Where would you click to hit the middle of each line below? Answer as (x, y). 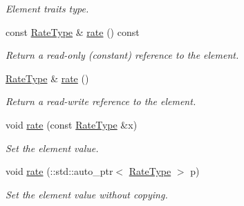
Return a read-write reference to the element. (101, 101)
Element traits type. (47, 8)
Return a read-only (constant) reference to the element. (122, 55)
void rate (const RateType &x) (72, 124)
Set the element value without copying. (87, 194)
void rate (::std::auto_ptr (59, 171)
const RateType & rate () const (73, 31)
